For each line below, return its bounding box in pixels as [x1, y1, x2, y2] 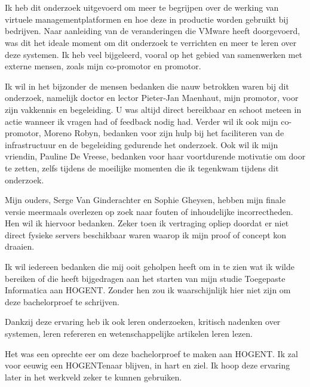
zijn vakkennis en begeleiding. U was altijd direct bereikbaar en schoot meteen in [5, 103, 302, 115]
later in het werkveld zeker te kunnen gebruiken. [5, 370, 182, 383]
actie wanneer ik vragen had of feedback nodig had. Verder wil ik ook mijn [5, 115, 278, 127]
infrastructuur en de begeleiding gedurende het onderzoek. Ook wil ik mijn [5, 138, 278, 150]
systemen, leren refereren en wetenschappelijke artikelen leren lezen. [5, 327, 253, 340]
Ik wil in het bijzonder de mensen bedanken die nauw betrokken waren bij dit [5, 79, 289, 92]
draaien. [5, 240, 35, 253]
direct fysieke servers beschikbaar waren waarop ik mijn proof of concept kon [5, 228, 287, 241]
